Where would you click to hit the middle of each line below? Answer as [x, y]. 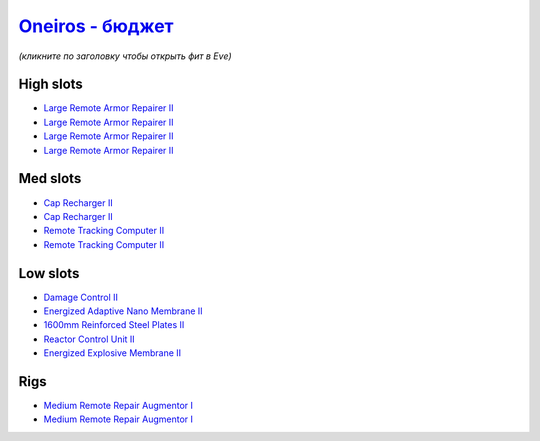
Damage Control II [81, 297]
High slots [51, 84]
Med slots [50, 178]
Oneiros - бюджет [96, 26]
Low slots [49, 273]
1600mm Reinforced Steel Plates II [114, 325]
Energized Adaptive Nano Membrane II [123, 311]
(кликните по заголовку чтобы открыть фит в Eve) [125, 56]
